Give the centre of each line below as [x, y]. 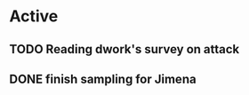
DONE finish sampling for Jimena [103, 79]
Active [34, 16]
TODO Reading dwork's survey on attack [124, 49]
